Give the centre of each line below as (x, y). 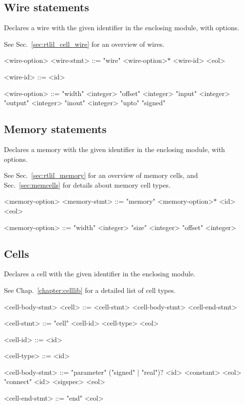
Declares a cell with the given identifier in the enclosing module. (100, 274)
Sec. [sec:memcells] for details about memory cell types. (87, 184)
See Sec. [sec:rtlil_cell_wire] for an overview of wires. (84, 44)
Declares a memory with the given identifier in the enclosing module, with (114, 149)
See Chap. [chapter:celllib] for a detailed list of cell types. (90, 290)
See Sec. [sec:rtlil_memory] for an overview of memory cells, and (101, 175)
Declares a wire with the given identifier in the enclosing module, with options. (122, 28)
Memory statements (55, 129)
